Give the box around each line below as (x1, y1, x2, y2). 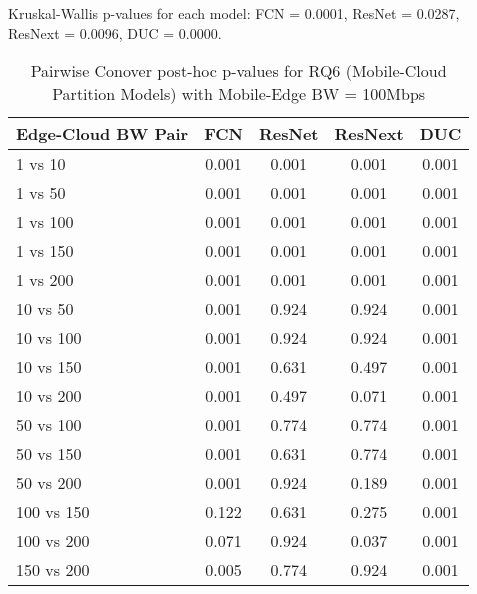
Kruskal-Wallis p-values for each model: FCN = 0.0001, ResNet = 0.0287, (8, 3, 460, 23)
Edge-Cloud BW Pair (16, 122, 189, 146)
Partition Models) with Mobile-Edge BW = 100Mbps (52, 82, 426, 106)
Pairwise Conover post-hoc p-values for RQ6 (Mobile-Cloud (30, 59, 447, 83)
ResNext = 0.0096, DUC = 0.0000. (8, 22, 222, 43)
